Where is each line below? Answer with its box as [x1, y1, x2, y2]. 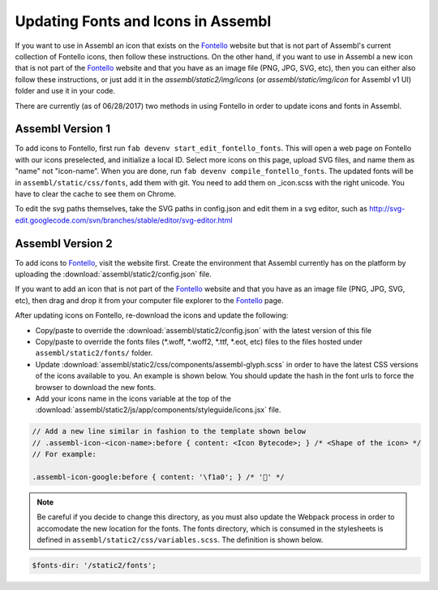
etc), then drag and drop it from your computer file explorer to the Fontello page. [15, 295, 284, 305]
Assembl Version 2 [15, 236, 113, 250]
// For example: [32, 449, 97, 459]
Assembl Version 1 [15, 122, 111, 136]
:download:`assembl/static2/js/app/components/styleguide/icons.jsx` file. [35, 405, 281, 414]
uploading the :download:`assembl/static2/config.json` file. [15, 269, 213, 280]
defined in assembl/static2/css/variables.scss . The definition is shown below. [36, 535, 324, 544]
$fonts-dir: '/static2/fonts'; [32, 561, 157, 570]
